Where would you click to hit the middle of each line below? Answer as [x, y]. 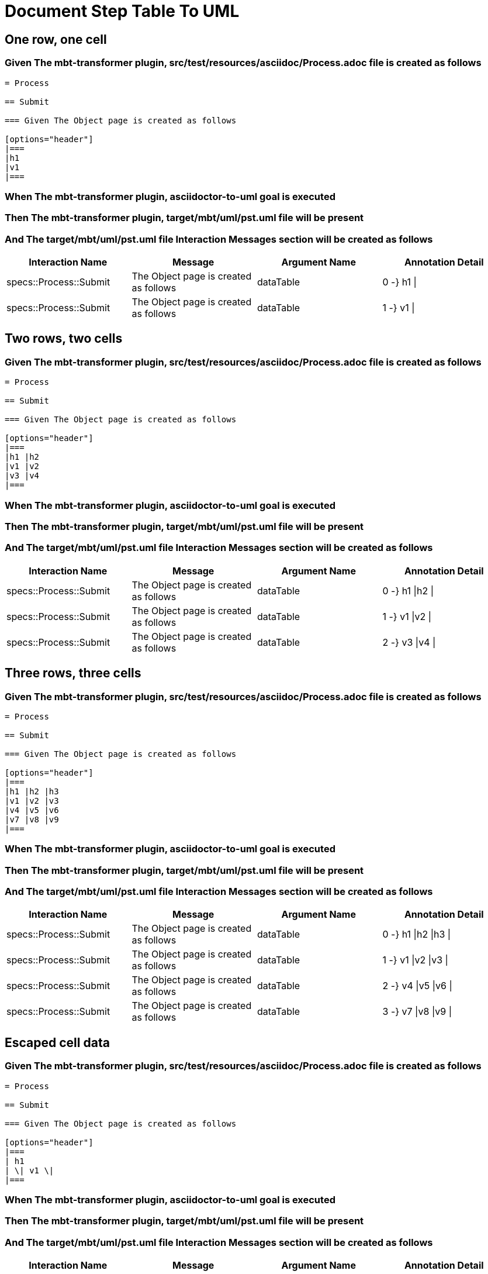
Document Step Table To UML [122, 11]
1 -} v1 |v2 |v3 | [415, 960]
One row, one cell [56, 39]
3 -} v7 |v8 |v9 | [417, 1012]
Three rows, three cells [73, 673]
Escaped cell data [57, 1042]
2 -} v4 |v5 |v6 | [417, 986]
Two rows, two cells [64, 339]
